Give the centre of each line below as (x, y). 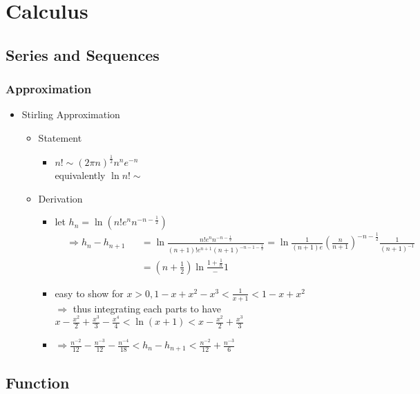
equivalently (80, 175)
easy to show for (89, 293)
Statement (60, 137)
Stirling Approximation (71, 114)
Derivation (60, 198)
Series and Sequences (83, 54)
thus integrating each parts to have (147, 308)
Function (38, 382)
